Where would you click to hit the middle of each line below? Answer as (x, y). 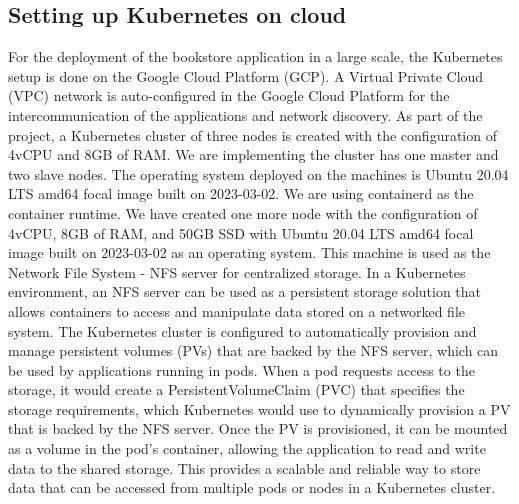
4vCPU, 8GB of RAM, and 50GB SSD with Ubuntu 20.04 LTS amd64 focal (241, 232)
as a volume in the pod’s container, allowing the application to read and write (247, 448)
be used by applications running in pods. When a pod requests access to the (241, 369)
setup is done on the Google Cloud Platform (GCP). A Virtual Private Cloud (246, 75)
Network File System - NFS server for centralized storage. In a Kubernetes (237, 271)
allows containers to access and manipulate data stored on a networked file (237, 310)
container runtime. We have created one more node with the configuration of (243, 212)
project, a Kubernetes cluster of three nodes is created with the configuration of (252, 134)
